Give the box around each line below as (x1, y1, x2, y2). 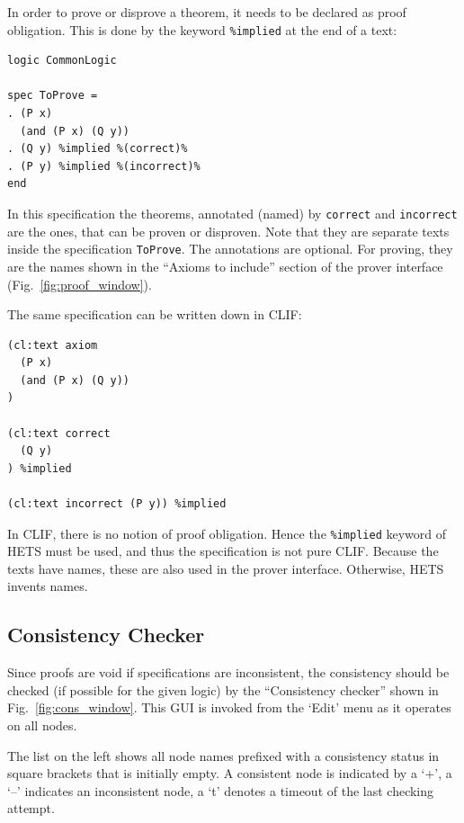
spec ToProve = (7, 89, 98, 103)
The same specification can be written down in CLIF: (7, 305, 302, 324)
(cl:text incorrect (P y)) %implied (7, 497, 227, 511)
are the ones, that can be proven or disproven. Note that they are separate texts (7, 221, 450, 240)
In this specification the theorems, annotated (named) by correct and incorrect (7, 204, 458, 222)
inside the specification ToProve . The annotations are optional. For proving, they (7, 239, 453, 258)
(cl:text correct (7, 426, 111, 440)
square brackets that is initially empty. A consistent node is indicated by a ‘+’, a (7, 764, 452, 783)
